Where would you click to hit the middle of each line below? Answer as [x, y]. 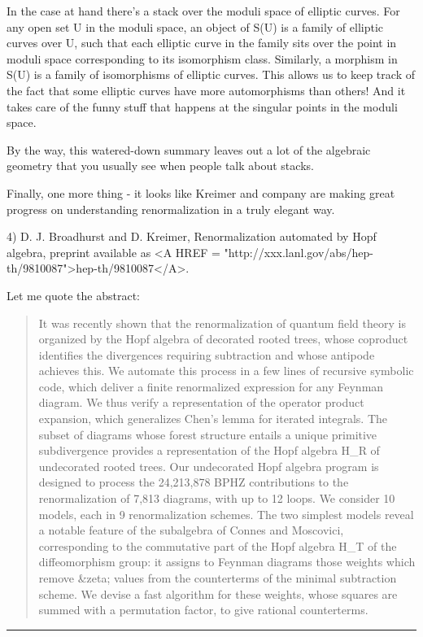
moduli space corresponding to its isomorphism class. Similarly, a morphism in [202, 58]
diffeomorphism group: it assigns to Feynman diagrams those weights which [227, 562]
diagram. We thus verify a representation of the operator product [201, 402]
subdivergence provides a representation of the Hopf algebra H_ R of [209, 450]
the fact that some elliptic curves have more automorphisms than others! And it [206, 90]
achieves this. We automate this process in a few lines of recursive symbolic [226, 371]
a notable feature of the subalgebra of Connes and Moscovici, [191, 530]
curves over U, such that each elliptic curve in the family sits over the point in [202, 43]
